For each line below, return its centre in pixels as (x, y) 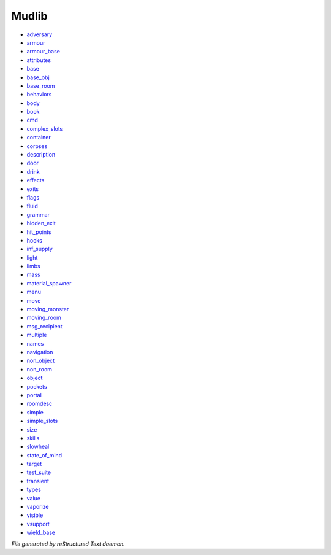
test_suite (39, 472)
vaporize (38, 507)
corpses (37, 146)
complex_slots (45, 128)
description (41, 155)
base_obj (38, 77)
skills (33, 438)
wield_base (41, 533)
